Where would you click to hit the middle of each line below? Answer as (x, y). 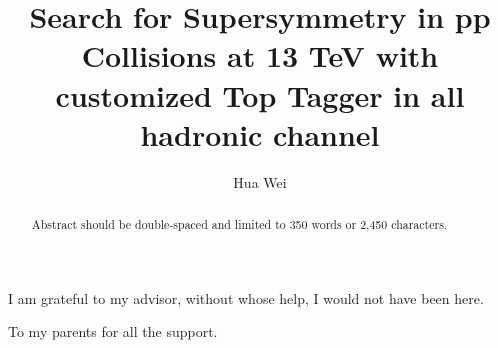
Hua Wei (260, 181)
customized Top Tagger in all (260, 94)
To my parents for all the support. (113, 331)
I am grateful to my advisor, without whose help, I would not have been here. (246, 297)
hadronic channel (260, 133)
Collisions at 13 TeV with (260, 55)
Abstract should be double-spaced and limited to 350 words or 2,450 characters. (239, 224)
